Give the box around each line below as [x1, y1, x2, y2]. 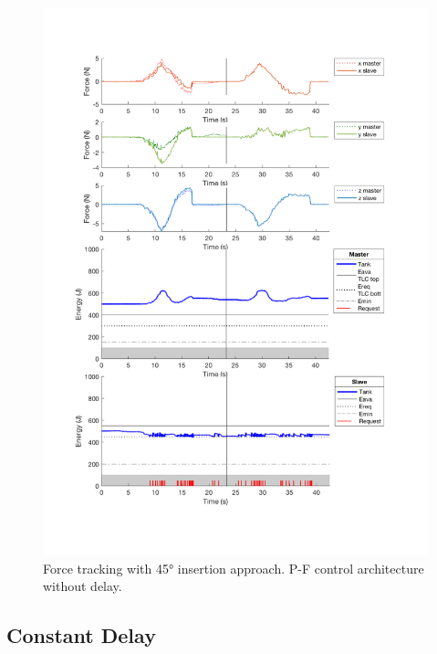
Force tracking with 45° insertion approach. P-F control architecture [43, 558, 424, 577]
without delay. [43, 576, 122, 596]
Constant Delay [6, 621, 156, 649]
